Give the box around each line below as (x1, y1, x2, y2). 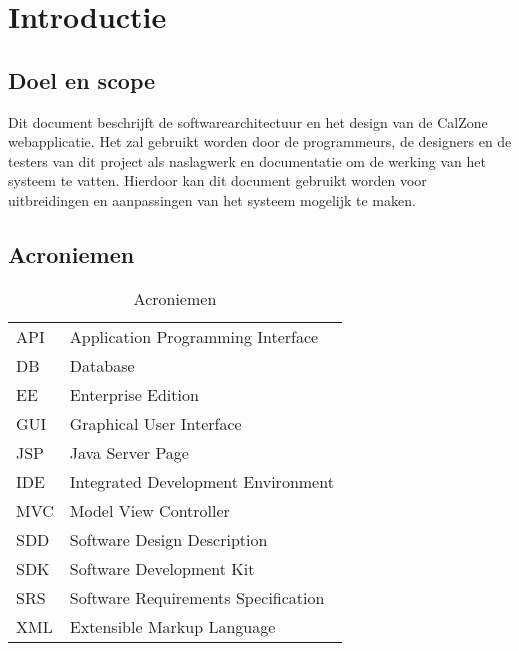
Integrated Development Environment (69, 469, 334, 493)
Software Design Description (69, 527, 268, 551)
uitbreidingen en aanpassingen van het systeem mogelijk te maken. (8, 189, 416, 210)
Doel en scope (8, 64, 156, 95)
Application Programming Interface (69, 324, 319, 348)
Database (69, 353, 135, 377)
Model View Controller (69, 498, 230, 522)
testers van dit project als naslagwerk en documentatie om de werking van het (8, 150, 486, 171)
